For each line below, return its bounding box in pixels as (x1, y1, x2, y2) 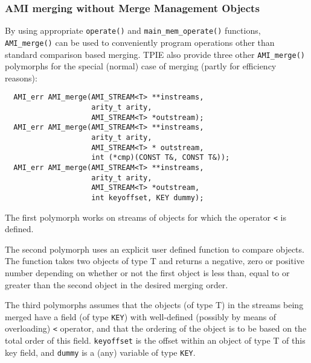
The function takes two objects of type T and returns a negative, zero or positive (5, 254, 304, 267)
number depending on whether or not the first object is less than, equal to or (5, 267, 290, 279)
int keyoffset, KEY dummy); (91, 193, 204, 202)
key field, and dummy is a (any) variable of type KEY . (5, 346, 196, 358)
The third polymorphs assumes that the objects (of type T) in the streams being (5, 298, 304, 311)
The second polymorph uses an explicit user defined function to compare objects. (5, 242, 304, 255)
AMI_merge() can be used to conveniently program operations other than (5, 36, 275, 48)
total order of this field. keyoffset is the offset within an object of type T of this (5, 334, 306, 347)
